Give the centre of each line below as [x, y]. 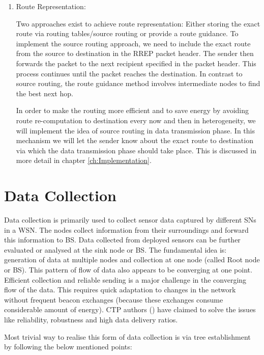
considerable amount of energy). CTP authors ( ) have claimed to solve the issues [130, 309]
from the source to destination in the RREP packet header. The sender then [135, 53]
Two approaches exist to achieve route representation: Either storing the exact [138, 23]
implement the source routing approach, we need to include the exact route [133, 43]
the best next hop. [45, 93]
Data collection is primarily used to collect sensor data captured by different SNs [130, 220]
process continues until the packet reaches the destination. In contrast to [129, 73]
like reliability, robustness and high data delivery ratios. [91, 319]
